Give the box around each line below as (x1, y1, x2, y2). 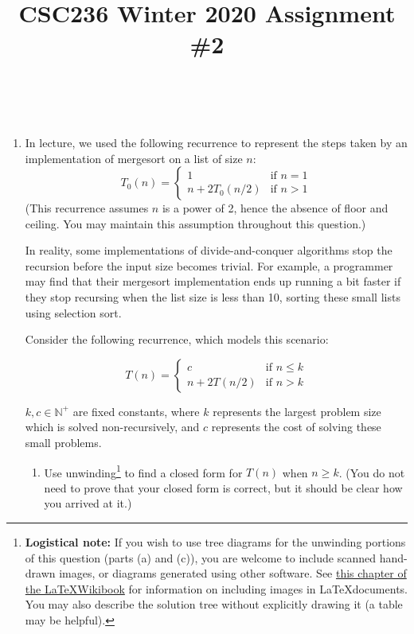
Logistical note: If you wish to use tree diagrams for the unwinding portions (25, 534, 406, 550)
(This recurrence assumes (25, 200, 149, 216)
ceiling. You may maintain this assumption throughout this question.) (25, 215, 366, 231)
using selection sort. (25, 304, 122, 321)
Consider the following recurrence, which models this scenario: (25, 331, 329, 348)
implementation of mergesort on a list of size (25, 150, 243, 166)
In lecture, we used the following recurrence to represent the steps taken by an (25, 134, 408, 150)
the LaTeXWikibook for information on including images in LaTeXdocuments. (25, 580, 408, 597)
